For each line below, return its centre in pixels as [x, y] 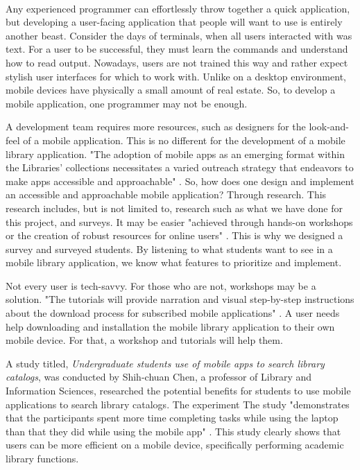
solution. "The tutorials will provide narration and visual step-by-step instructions [180, 299]
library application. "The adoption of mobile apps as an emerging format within [175, 154]
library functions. [42, 458]
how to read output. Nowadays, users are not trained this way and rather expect [177, 62]
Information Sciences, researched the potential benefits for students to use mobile [178, 391]
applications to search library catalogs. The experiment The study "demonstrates [178, 404]
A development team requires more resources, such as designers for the [156, 127]
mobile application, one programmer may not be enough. [127, 103]
